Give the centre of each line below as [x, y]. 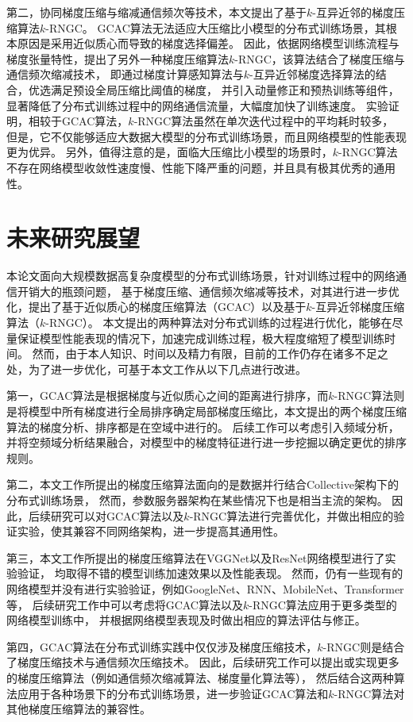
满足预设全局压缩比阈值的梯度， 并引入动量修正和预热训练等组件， [225, 89]
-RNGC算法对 [369, 693]
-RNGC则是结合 [364, 646]
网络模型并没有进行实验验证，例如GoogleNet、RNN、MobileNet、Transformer [205, 588]
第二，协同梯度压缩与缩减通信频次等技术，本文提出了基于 [156, 12]
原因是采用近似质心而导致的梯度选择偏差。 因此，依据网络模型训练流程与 [208, 43]
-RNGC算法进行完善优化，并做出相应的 [291, 515]
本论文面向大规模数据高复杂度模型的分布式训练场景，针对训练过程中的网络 [201, 276]
